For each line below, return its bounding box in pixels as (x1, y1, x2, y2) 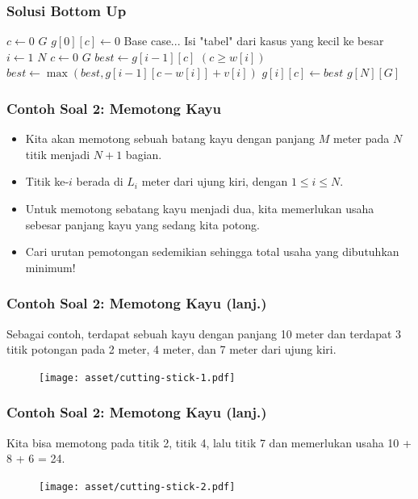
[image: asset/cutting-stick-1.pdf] (39, 371, 236, 384)
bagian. (125, 145, 162, 162)
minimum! (25, 258, 76, 275)
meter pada (333, 130, 390, 147)
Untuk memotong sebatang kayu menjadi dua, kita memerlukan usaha (25, 200, 374, 216)
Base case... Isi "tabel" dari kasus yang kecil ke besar (123, 32, 384, 49)
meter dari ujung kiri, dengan (141, 173, 288, 190)
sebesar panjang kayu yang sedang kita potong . (25, 216, 260, 233)
